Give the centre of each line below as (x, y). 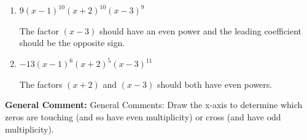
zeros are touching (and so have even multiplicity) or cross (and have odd (143, 117)
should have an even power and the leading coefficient (200, 30)
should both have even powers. (215, 84)
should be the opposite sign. (72, 43)
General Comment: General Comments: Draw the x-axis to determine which (154, 105)
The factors (41, 84)
